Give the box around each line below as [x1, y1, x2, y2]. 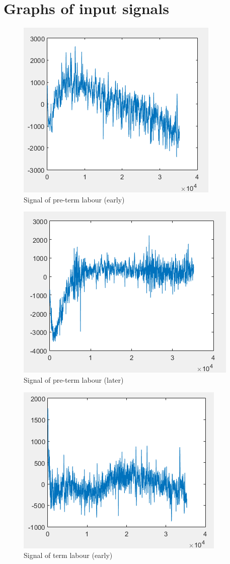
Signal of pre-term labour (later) [24, 374, 124, 385]
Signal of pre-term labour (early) [24, 194, 125, 204]
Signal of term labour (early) [24, 550, 113, 560]
